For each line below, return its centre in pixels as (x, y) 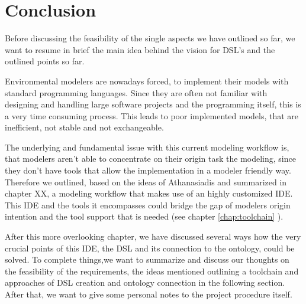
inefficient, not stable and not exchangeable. (84, 127)
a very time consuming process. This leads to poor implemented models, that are (152, 115)
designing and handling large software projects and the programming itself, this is (153, 104)
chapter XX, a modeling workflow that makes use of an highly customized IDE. (149, 193)
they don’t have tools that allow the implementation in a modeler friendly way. (148, 170)
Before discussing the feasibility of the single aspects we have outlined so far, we (150, 38)
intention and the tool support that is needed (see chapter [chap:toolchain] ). (144, 216)
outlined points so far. (45, 61)
